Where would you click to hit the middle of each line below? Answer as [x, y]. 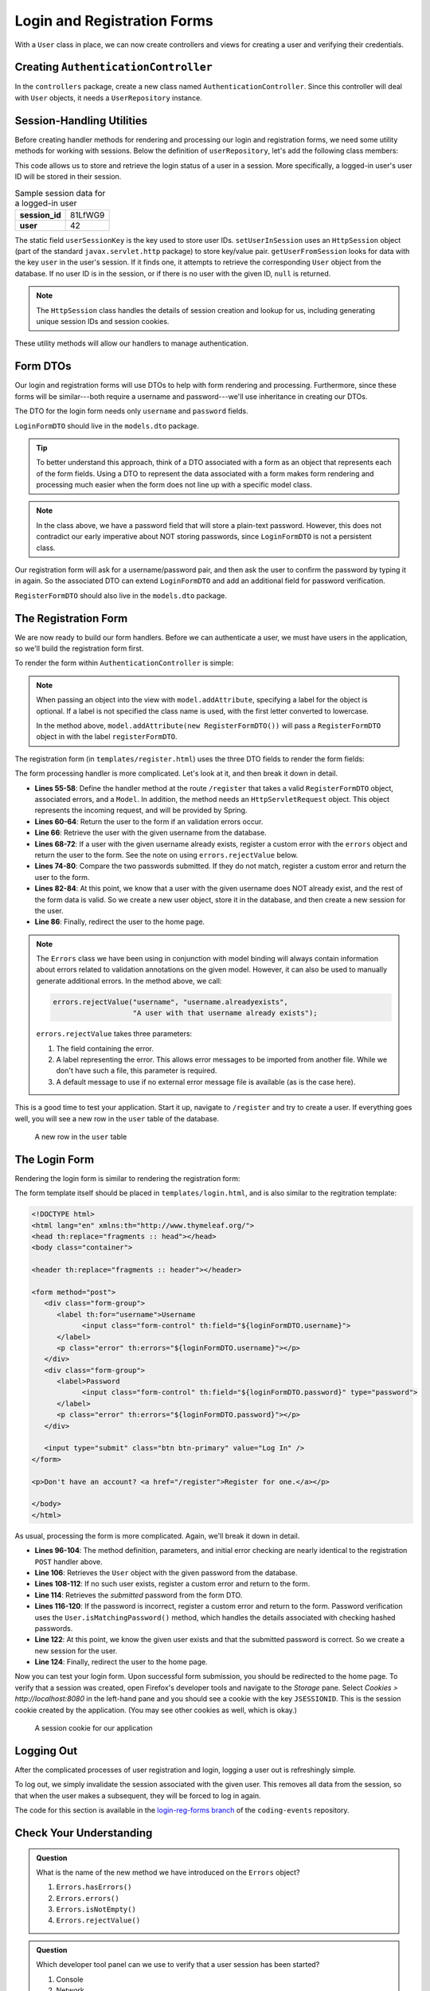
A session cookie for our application [94, 1728]
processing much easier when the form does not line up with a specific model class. [174, 485]
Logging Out [46, 1751]
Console [70, 1979]
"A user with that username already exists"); [225, 1013]
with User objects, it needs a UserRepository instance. [108, 98]
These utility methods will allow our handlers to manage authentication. [131, 343]
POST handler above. [68, 1562]
